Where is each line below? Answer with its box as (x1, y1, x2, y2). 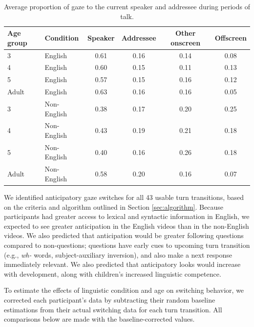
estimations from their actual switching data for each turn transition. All (4, 304, 222, 314)
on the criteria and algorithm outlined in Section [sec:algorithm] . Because (4, 201, 223, 212)
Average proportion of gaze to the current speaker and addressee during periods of (4, 1, 250, 11)
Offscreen (214, 32, 247, 43)
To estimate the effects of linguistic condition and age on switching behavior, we (4, 285, 244, 295)
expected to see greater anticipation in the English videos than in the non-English (4, 220, 249, 231)
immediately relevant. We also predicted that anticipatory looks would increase (4, 259, 241, 269)
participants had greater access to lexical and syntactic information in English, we (4, 211, 250, 221)
